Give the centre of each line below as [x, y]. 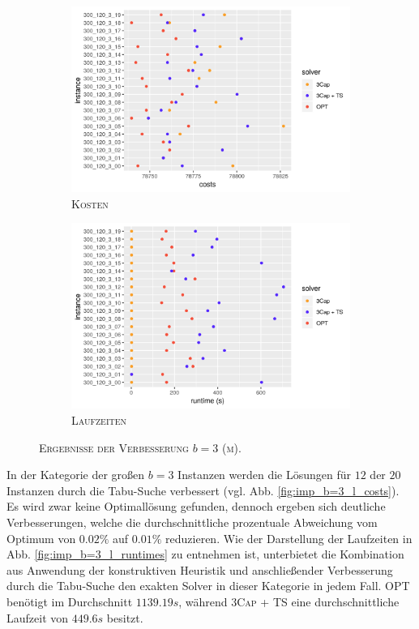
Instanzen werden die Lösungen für [265, 475]
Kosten [90, 203]
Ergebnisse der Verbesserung [114, 447]
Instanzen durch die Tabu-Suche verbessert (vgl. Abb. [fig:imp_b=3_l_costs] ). [203, 490]
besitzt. [125, 617]
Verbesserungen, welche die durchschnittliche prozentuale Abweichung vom [192, 522]
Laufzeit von [38, 617]
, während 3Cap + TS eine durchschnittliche [289, 601]
